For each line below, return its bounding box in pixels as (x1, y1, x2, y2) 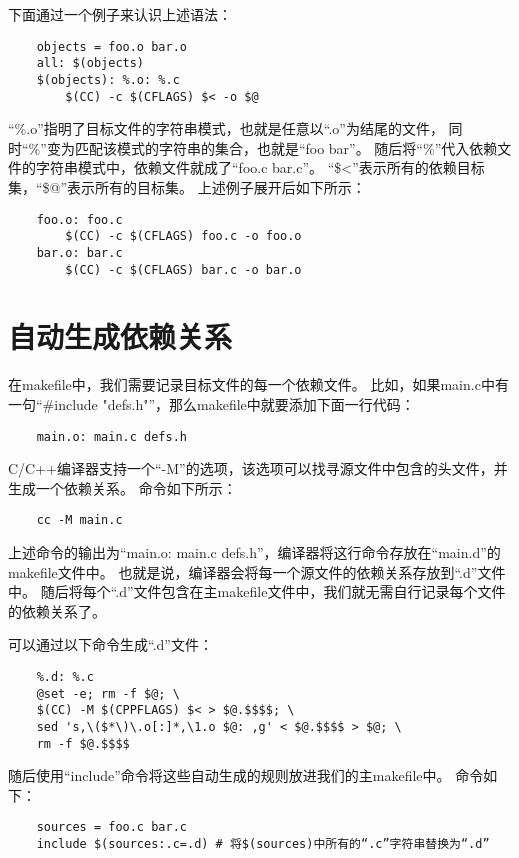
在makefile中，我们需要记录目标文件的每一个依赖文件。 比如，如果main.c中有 (8, 374, 509, 395)
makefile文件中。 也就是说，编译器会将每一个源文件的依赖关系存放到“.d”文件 (8, 561, 506, 582)
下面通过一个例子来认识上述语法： (8, 4, 232, 24)
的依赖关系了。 (8, 600, 106, 621)
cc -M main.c (36, 513, 123, 528)
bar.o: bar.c (36, 245, 123, 260)
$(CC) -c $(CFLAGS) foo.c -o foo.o (65, 229, 302, 244)
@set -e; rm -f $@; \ (36, 686, 180, 701)
